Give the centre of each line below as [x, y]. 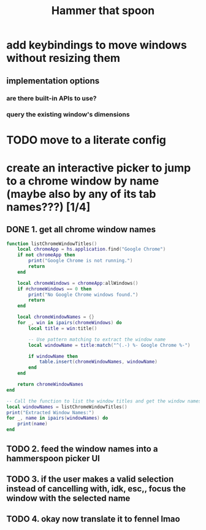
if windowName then [53, 356]
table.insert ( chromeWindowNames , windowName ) [98, 362]
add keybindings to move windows [97, 45]
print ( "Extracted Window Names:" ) [51, 412]
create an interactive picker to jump [99, 168]
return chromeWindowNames [51, 384]
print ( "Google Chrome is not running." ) [81, 261]
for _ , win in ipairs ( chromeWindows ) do [70, 323]
